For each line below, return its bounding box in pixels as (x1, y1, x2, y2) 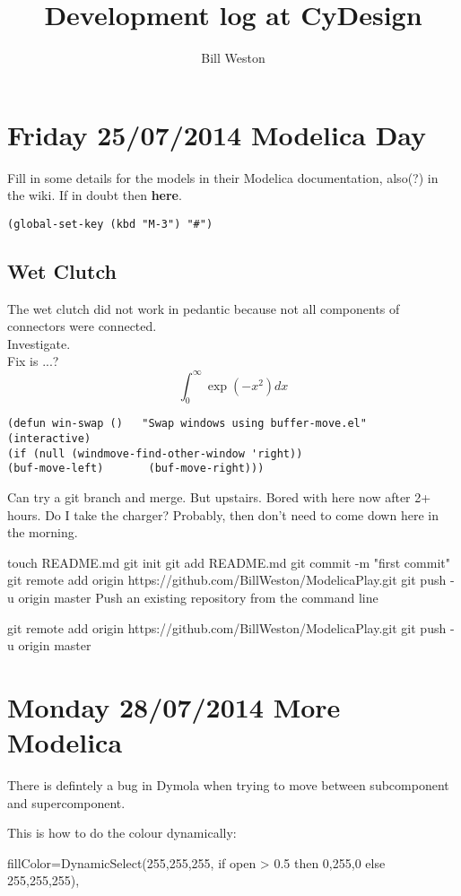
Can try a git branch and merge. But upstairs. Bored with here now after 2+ (7, 488, 431, 506)
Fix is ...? (7, 352, 59, 370)
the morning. (7, 523, 78, 542)
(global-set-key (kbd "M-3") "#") (7, 217, 213, 231)
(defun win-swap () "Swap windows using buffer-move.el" (7, 417, 367, 431)
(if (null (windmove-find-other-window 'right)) (7, 447, 303, 460)
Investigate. (7, 334, 71, 352)
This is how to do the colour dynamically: (7, 823, 237, 842)
